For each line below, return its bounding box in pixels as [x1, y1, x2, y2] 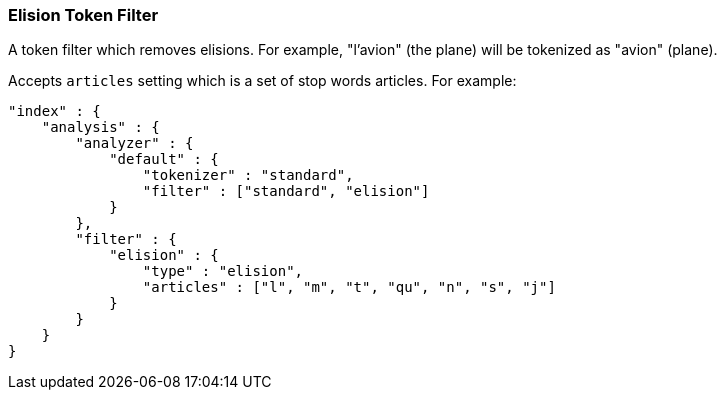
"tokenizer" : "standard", [142, 167, 354, 184]
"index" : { [8, 103, 101, 120]
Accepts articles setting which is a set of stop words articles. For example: [8, 72, 517, 90]
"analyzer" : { [75, 135, 194, 152]
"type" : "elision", [142, 263, 304, 280]
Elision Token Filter [8, 5, 159, 25]
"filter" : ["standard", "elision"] [142, 183, 430, 200]
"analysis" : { [41, 119, 160, 136]
